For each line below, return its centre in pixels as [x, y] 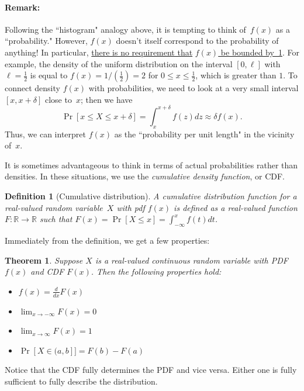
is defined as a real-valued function [236, 207]
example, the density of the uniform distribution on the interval [119, 63]
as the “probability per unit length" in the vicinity [204, 134]
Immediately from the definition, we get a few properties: [107, 241]
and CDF [47, 271]
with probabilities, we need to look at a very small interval [194, 88]
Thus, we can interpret [45, 134]
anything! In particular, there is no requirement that [99, 52]
